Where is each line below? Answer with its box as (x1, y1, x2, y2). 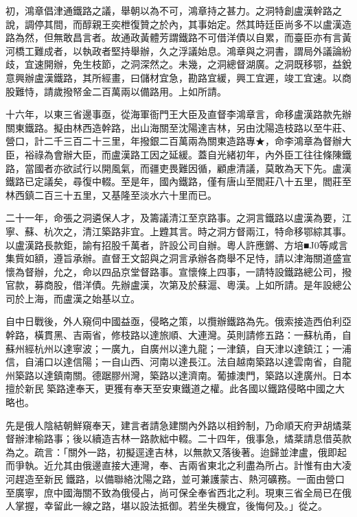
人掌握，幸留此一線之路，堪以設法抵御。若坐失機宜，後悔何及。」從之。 (5, 498, 327, 513)
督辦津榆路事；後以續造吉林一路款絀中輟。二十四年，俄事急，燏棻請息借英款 (5, 431, 352, 446)
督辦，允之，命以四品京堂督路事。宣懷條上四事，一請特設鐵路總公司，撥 (24, 264, 352, 278)
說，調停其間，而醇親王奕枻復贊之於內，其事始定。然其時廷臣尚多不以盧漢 (5, 16, 342, 31)
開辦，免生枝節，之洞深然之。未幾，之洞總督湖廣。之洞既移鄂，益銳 (43, 57, 352, 71)
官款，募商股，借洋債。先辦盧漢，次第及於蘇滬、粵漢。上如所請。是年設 (5, 278, 332, 292)
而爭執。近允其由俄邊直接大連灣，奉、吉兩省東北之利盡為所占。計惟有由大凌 (5, 458, 352, 472)
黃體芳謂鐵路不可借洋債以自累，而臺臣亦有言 (139, 30, 342, 45)
